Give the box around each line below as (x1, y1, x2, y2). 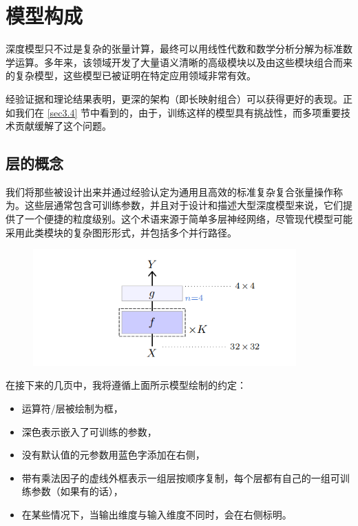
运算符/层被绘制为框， (21, 401, 123, 415)
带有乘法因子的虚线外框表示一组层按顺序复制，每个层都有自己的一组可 (21, 470, 340, 485)
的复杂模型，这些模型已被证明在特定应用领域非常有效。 (6, 68, 256, 83)
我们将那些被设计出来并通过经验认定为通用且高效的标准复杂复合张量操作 (6, 184, 333, 199)
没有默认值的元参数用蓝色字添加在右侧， (21, 447, 205, 462)
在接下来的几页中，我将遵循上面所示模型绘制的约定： (6, 378, 246, 392)
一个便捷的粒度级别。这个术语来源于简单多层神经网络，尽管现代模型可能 (24, 212, 352, 226)
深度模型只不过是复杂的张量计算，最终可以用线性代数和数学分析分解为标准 (6, 41, 343, 56)
